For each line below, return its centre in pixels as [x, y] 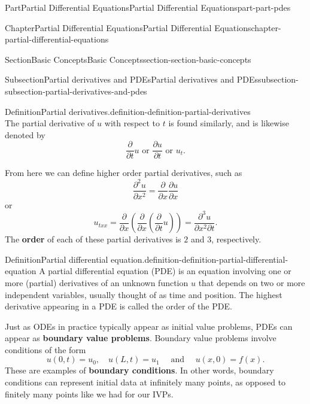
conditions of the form [45, 349]
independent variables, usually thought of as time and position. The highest [144, 294]
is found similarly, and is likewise [229, 123]
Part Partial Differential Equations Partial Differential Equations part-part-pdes [148, 7]
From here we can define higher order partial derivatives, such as [124, 173]
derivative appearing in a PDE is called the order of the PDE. [118, 306]
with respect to [132, 123]
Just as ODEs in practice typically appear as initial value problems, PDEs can [149, 326]
